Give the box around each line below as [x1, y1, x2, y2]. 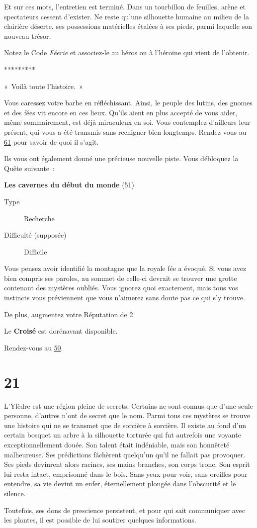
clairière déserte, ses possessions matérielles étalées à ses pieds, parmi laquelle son [4, 21, 252, 31]
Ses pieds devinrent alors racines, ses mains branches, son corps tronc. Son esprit [4, 459, 250, 469]
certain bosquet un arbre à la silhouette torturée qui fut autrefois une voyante [4, 430, 241, 440]
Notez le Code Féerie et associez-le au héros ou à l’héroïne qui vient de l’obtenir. [4, 47, 250, 58]
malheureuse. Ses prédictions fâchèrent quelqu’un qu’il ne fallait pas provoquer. [4, 449, 246, 459]
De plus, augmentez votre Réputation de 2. [4, 309, 135, 319]
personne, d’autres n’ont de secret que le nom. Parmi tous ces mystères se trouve [4, 410, 250, 421]
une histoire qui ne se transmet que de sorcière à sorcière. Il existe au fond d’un [4, 420, 247, 430]
